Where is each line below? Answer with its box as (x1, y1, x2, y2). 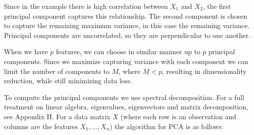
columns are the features (4, 121, 78, 131)
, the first (203, 1, 231, 11)
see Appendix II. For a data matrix (4, 111, 110, 121)
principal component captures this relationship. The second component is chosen (4, 10, 248, 21)
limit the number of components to (4, 66, 110, 76)
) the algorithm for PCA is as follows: (109, 121, 224, 131)
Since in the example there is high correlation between (4, 1, 168, 11)
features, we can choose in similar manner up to (56, 46, 201, 57)
